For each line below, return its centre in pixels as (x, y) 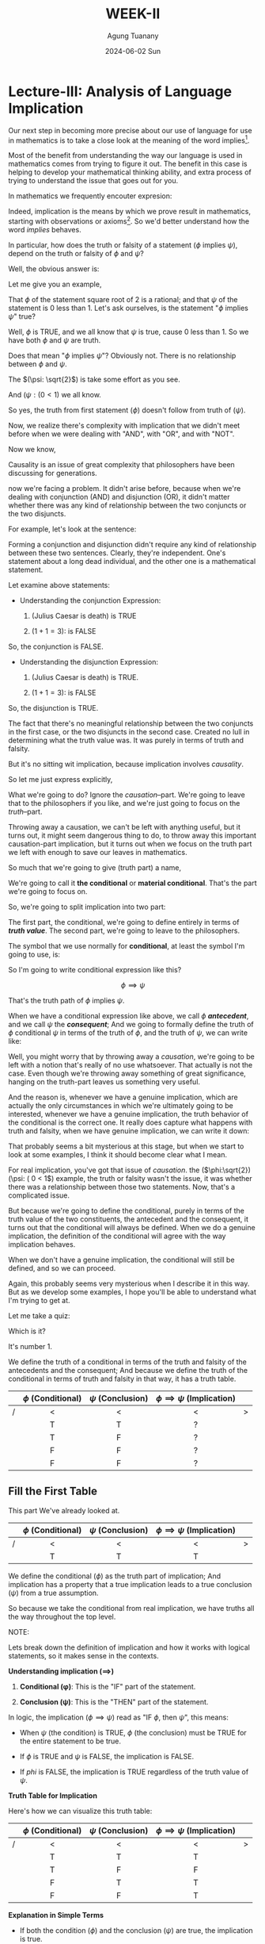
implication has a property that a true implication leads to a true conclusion (130, 1584)
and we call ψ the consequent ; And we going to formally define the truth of (131, 1024)
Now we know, (32, 449)
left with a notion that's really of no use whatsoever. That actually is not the (131, 1065)
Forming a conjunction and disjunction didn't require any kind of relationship (132, 544)
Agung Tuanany (133, 36)
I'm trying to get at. (39, 1300)
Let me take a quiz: (39, 1316)
